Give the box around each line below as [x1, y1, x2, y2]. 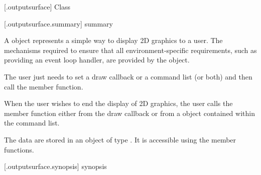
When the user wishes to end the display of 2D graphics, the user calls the [4, 98, 233, 108]
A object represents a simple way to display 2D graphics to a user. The [4, 35, 223, 45]
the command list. [4, 117, 60, 128]
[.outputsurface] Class [4, 1, 71, 11]
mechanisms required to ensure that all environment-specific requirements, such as [4, 44, 257, 55]
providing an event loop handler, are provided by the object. [4, 54, 190, 65]
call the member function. [4, 81, 83, 91]
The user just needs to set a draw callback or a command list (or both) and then [4, 71, 252, 81]
